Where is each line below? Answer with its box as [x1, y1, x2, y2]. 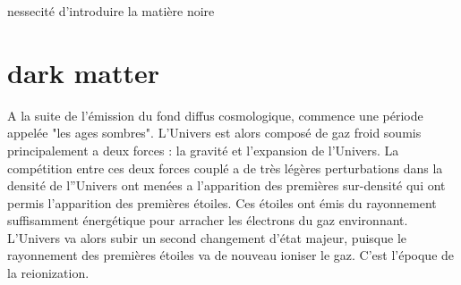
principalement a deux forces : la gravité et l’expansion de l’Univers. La [7, 140, 399, 159]
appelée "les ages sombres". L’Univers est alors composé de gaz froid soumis [7, 123, 422, 142]
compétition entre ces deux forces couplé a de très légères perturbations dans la [7, 158, 443, 177]
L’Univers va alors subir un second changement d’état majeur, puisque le [7, 228, 407, 247]
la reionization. [7, 264, 90, 282]
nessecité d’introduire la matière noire [7, 2, 215, 20]
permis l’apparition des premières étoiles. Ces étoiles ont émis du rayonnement [7, 193, 437, 212]
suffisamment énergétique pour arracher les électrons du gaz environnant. [7, 211, 408, 230]
